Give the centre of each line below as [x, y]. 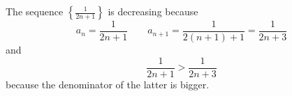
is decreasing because [153, 11]
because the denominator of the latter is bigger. [108, 84]
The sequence [35, 11]
